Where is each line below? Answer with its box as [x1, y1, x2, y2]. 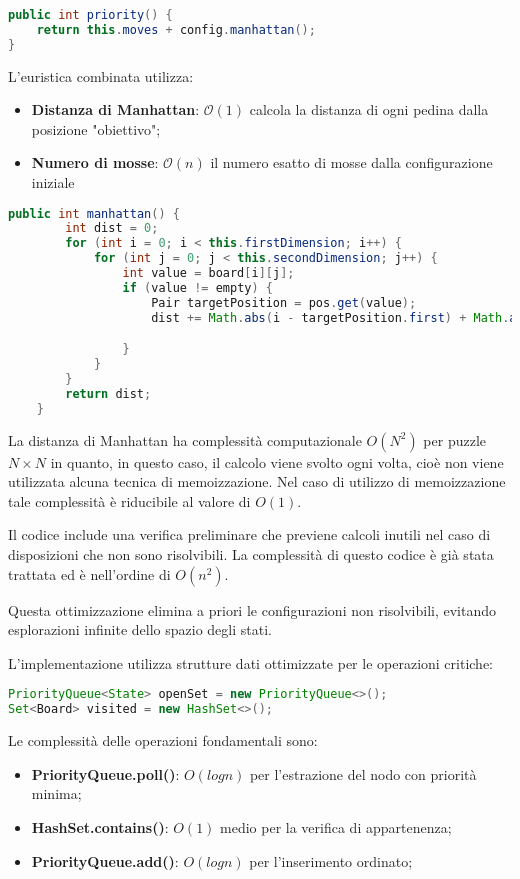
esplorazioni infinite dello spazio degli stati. [8, 619, 272, 640]
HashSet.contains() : [31, 816, 169, 837]
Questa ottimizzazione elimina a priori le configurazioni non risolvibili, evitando [8, 599, 497, 620]
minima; [31, 783, 82, 804]
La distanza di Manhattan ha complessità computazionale [8, 429, 362, 450]
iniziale [31, 172, 75, 192]
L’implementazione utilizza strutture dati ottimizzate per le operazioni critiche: [8, 652, 494, 673]
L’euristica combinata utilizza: [8, 65, 194, 86]
